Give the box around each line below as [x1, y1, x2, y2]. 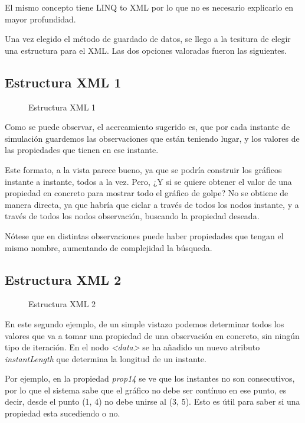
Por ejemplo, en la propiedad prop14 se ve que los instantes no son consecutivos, [5, 372, 295, 385]
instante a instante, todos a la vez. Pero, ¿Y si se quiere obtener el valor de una [5, 175, 292, 187]
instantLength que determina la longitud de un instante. [5, 352, 206, 365]
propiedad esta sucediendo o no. [5, 407, 120, 419]
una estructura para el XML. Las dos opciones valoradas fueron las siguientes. [5, 44, 287, 56]
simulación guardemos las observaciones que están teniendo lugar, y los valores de [5, 132, 300, 144]
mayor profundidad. [5, 12, 76, 25]
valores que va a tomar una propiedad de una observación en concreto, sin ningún [5, 329, 300, 341]
